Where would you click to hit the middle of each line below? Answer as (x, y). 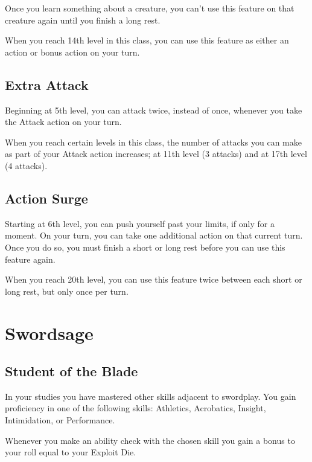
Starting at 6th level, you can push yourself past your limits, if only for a (140, 223)
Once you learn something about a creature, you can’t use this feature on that (150, 8)
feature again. (30, 259)
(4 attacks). (26, 165)
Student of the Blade (72, 371)
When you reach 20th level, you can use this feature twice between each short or (154, 279)
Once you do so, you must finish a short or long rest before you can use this (145, 247)
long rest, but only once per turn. (67, 291)
